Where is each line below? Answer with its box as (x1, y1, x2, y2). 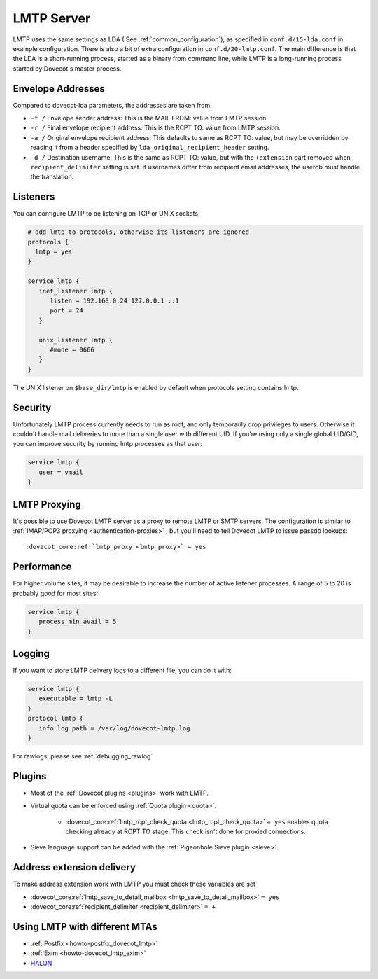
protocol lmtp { (27, 714, 84, 723)
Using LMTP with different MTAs (13, 921, 157, 933)
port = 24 (50, 307, 84, 314)
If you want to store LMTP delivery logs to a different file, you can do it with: (13, 666, 232, 674)
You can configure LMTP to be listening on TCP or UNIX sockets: (13, 209, 200, 218)
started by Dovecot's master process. (13, 64, 122, 73)
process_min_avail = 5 (38, 618, 117, 626)
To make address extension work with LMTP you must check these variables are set (13, 880, 255, 889)
